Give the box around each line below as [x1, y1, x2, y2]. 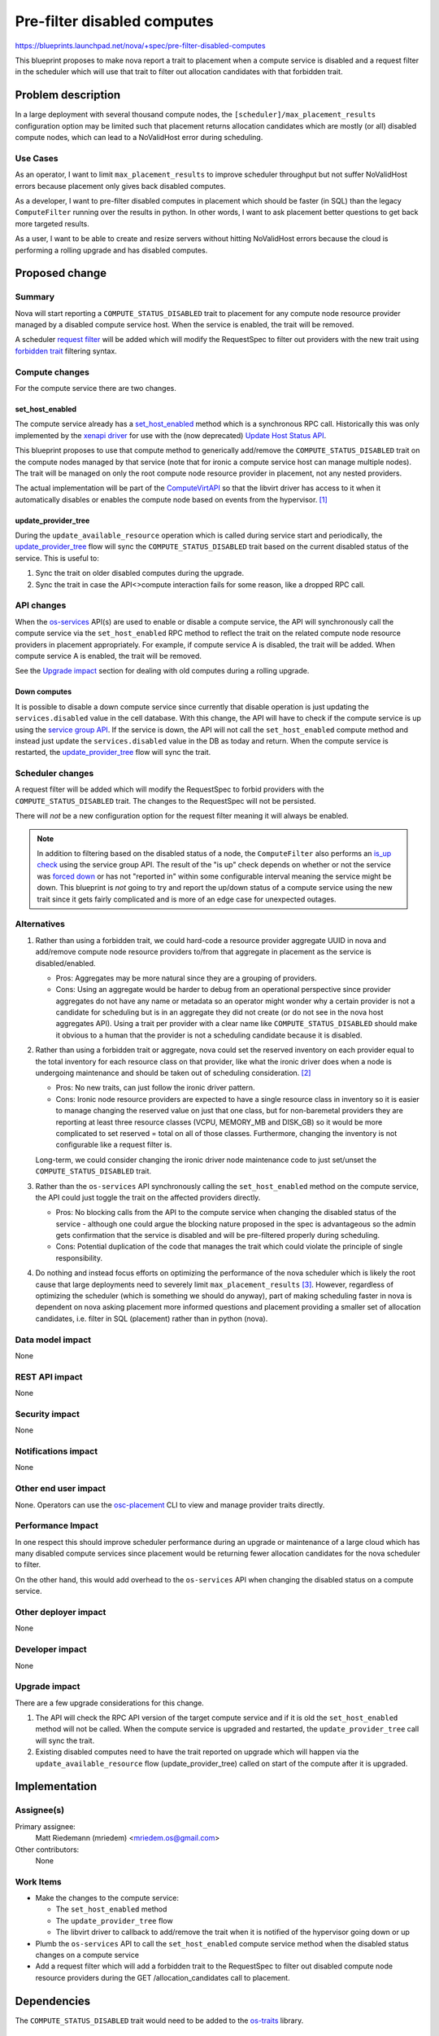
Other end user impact [15, 1483, 106, 1494]
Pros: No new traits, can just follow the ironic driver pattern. [55, 1083, 255, 1093]
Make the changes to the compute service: [35, 1893, 179, 1903]
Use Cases [15, 152, 59, 164]
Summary [15, 292, 55, 303]
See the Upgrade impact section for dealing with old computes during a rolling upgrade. [15, 666, 310, 676]
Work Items [15, 1876, 62, 1887]
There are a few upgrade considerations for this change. [15, 1698, 205, 1708]
